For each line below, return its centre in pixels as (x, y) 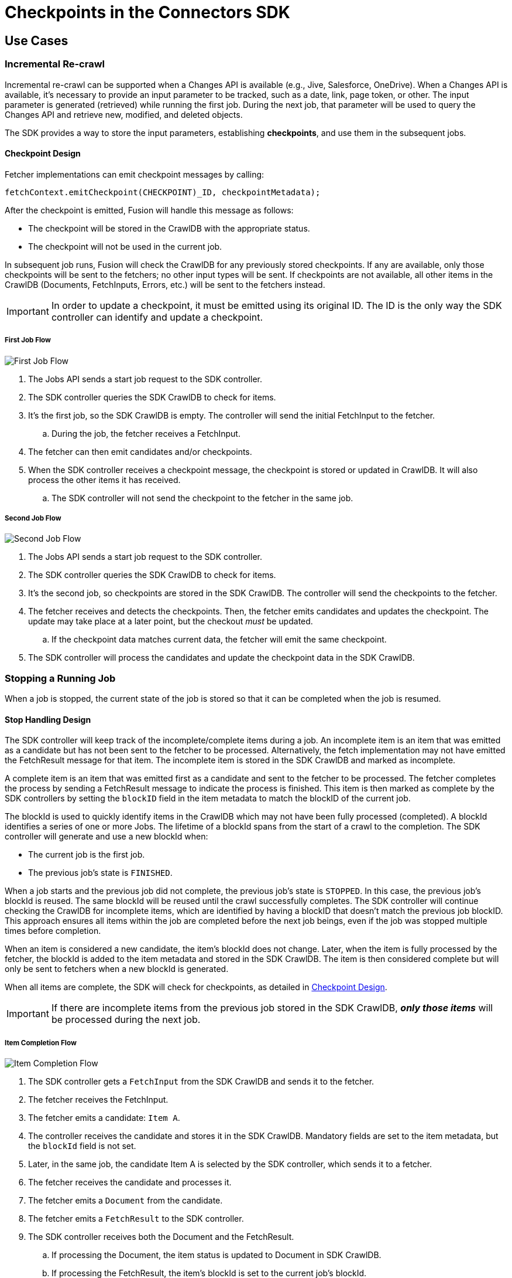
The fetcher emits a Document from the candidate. (126, 1201)
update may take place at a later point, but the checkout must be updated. (171, 621)
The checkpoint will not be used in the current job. (125, 246)
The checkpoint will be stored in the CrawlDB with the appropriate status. (169, 228)
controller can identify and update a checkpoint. (157, 317)
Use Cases (37, 40)
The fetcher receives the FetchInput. (98, 1100)
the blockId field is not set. (82, 1146)
